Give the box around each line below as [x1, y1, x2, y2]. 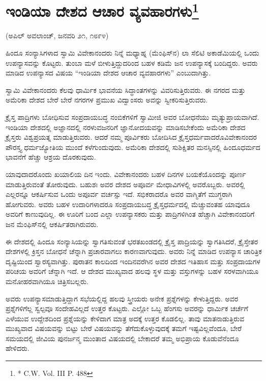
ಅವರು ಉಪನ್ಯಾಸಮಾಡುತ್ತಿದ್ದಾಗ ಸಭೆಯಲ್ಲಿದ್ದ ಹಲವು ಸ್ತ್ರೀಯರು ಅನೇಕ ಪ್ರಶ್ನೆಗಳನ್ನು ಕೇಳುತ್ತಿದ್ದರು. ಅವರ [6, 293, 239, 303]
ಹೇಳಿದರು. [6, 343, 29, 353]
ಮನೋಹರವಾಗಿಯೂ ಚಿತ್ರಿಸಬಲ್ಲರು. [6, 275, 88, 286]
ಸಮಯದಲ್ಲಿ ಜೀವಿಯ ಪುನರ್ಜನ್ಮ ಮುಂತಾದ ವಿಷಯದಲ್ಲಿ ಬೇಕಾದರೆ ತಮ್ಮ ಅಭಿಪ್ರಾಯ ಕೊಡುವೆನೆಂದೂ [6, 333, 239, 343]
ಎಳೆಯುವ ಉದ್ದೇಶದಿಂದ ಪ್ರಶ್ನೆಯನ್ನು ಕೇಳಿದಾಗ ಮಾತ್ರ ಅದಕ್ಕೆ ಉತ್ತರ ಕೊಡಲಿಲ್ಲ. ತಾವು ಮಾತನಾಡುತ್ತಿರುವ [6, 313, 245, 323]
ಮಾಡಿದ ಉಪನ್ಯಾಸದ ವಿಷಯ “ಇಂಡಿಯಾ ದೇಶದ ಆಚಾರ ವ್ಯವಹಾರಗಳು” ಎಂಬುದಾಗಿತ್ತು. [6, 67, 211, 78]
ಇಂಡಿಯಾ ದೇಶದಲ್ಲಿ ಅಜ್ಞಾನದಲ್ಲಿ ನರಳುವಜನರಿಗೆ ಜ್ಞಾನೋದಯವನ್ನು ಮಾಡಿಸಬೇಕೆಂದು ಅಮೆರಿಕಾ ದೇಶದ [6, 121, 246, 132]
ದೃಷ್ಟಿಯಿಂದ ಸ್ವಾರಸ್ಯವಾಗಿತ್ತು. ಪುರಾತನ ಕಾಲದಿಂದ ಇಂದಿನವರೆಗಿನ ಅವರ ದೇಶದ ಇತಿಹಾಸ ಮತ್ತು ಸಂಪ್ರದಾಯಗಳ [6, 256, 260, 266]
